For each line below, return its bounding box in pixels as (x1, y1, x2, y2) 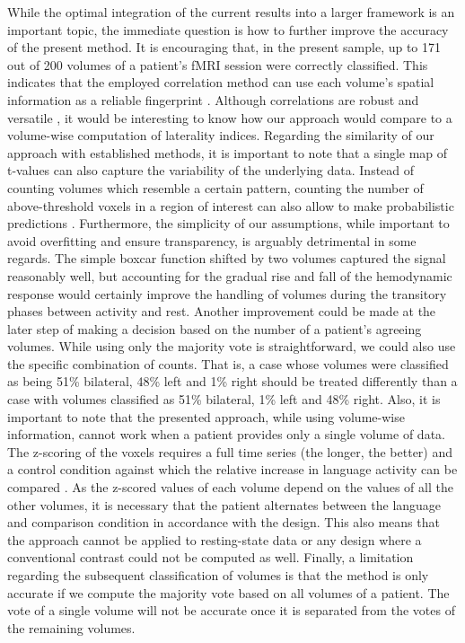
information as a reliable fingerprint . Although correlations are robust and (7, 90, 419, 109)
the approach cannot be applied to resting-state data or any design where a (7, 530, 422, 549)
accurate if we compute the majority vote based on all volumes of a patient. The (7, 583, 450, 602)
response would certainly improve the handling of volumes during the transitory (7, 284, 447, 303)
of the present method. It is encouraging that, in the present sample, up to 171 (7, 38, 442, 57)
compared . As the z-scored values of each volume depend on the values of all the (7, 478, 453, 497)
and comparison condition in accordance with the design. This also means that (7, 513, 440, 532)
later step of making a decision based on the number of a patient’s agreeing (7, 319, 422, 338)
